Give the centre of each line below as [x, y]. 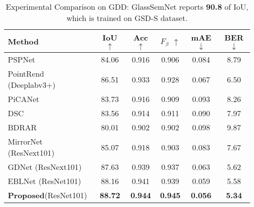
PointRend [26, 73]
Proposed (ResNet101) [48, 195]
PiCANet [24, 99]
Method [23, 41]
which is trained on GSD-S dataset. [127, 18]
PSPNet [22, 59]
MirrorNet [25, 141]
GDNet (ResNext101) [45, 167]
